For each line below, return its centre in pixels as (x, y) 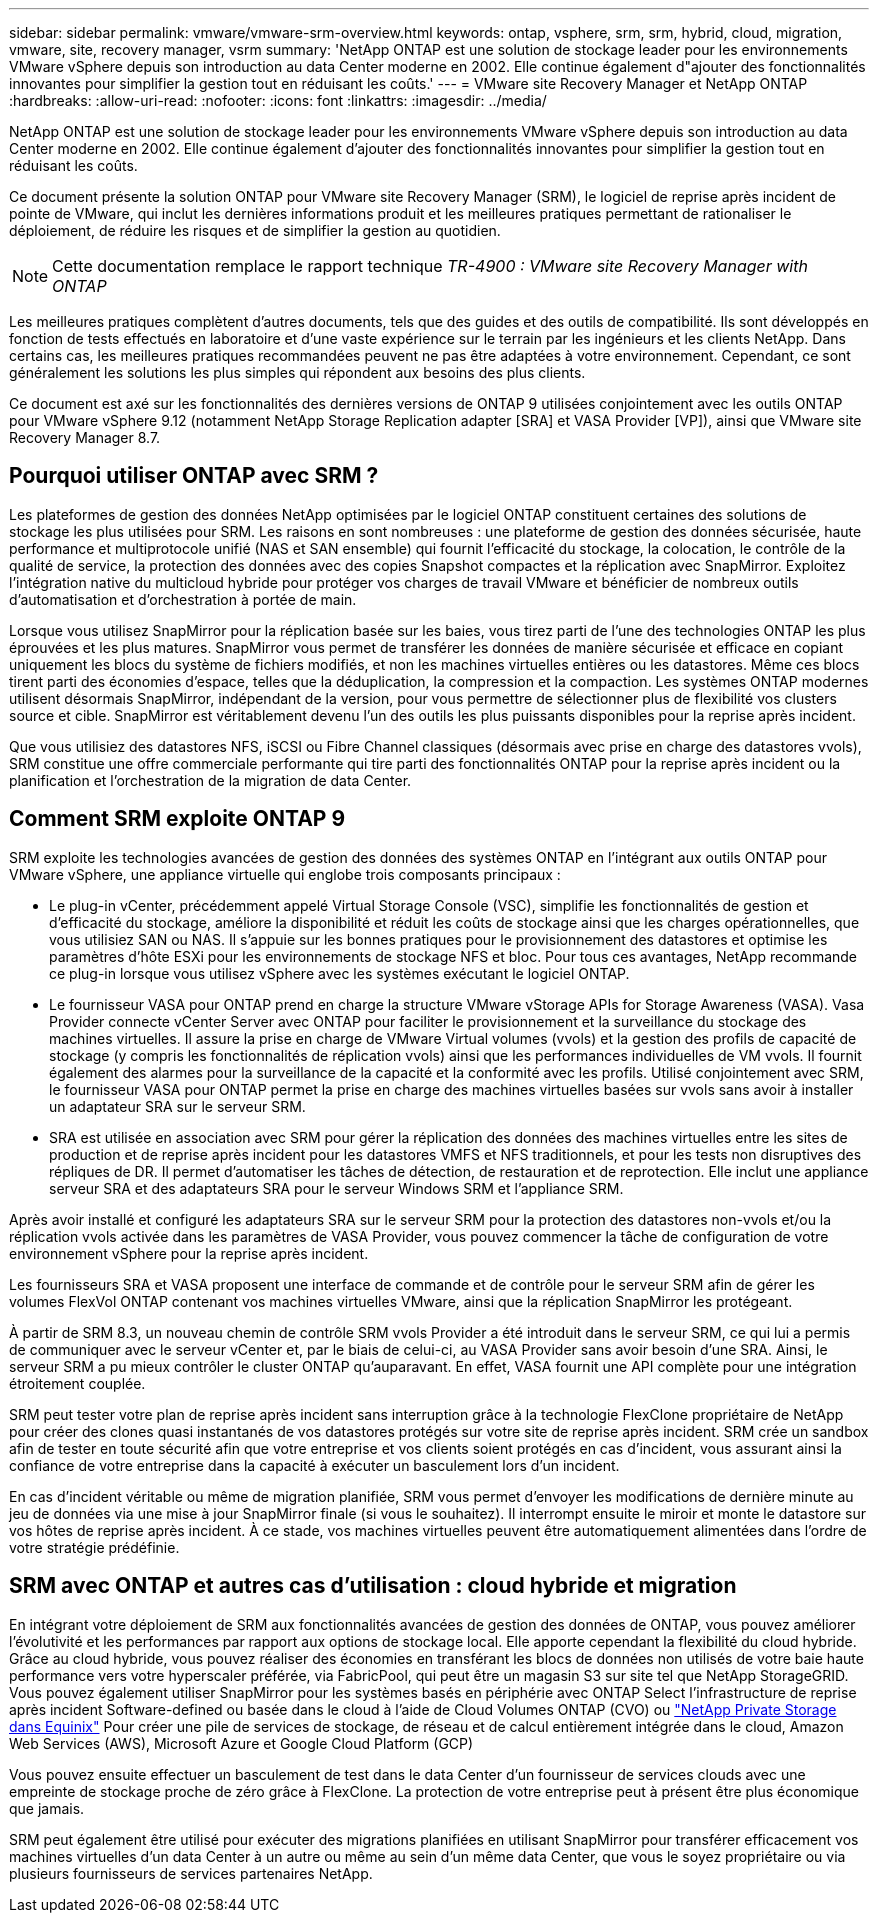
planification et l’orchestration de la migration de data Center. (210, 780)
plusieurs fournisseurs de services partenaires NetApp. (191, 1873)
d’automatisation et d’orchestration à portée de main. (183, 599)
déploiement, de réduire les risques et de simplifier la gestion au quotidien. (255, 230)
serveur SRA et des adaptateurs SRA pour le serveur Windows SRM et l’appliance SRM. (336, 1188)
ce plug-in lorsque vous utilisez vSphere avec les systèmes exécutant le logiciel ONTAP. (339, 973)
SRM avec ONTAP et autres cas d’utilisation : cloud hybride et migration (373, 1586)
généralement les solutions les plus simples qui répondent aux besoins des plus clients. (297, 372)
